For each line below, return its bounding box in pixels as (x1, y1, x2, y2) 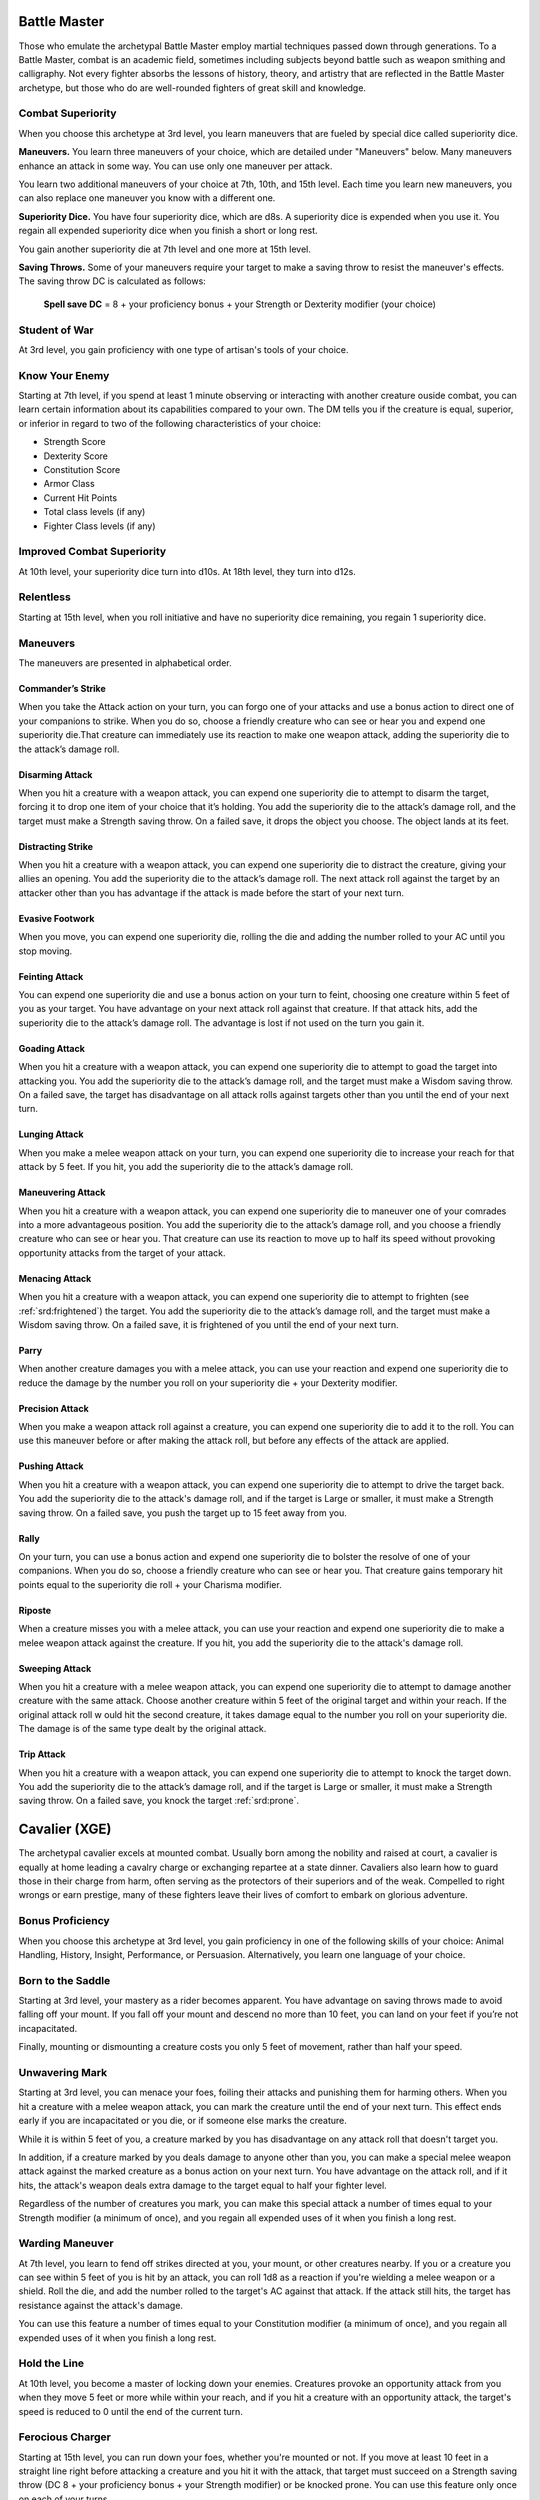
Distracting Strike (18, 840, 94, 852)
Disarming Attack (18, 768, 93, 780)
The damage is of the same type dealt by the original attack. (18, 1723, 267, 1735)
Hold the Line (18, 2356, 85, 2370)
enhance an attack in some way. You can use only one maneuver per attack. (18, 160, 333, 172)
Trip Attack (18, 1748, 66, 1760)
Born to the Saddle (18, 1973, 111, 1987)
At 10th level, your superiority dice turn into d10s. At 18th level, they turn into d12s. (18, 565, 357, 577)
